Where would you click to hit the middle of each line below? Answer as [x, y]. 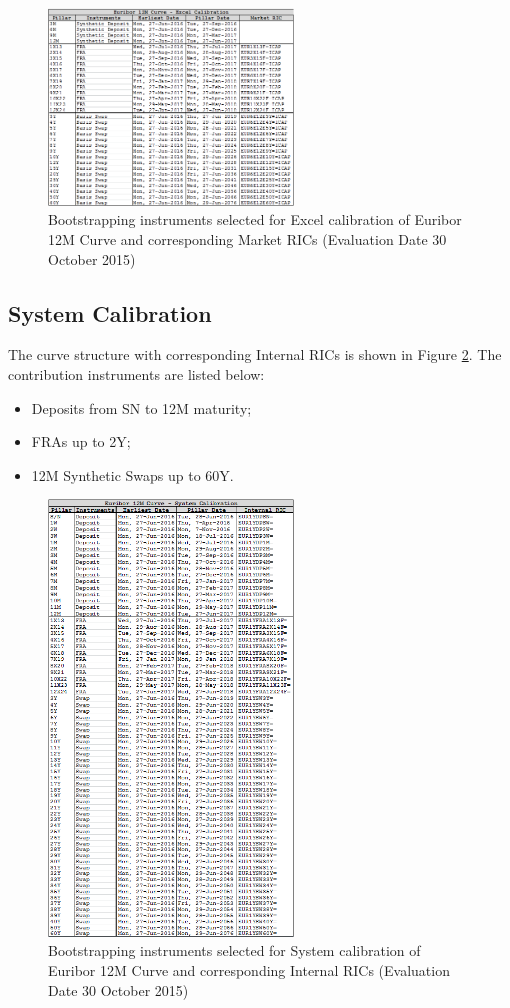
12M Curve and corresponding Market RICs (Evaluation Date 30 [247, 238]
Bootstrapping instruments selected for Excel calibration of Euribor [255, 219]
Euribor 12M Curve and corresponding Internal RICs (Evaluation [249, 969]
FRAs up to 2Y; [81, 441]
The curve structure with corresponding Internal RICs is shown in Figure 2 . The [255, 354]
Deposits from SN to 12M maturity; [141, 407]
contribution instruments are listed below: [136, 373]
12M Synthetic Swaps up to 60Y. [132, 474]
